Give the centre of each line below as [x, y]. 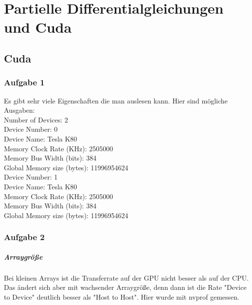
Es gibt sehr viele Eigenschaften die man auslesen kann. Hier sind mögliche [116, 100]
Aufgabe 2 [24, 237]
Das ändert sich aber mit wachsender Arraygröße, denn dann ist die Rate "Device [125, 287]
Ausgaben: [19, 110]
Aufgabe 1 [24, 82]
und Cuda [38, 27]
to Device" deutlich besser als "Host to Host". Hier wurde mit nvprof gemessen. [122, 296]
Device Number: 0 [31, 129]
